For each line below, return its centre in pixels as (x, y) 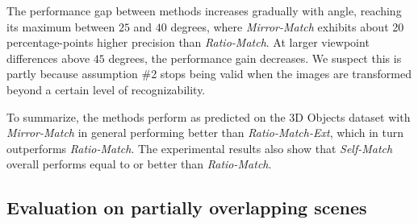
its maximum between (61, 26)
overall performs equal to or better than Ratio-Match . (139, 164)
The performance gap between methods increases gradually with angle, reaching (204, 10)
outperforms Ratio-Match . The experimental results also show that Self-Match (200, 148)
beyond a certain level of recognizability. (106, 89)
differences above (48, 58)
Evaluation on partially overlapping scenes (187, 207)
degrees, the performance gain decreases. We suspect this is (255, 58)
